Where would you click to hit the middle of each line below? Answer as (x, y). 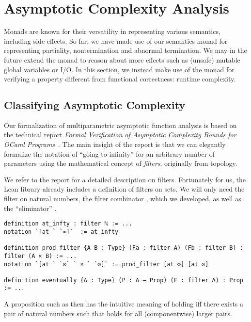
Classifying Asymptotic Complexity (95, 105)
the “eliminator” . (30, 208)
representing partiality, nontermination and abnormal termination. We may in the (125, 50)
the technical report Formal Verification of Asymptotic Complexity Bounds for (120, 135)
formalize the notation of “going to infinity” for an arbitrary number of (110, 153)
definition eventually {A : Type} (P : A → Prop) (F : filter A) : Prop (124, 280)
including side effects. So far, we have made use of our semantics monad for (116, 40)
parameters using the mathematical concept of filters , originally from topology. (121, 163)
